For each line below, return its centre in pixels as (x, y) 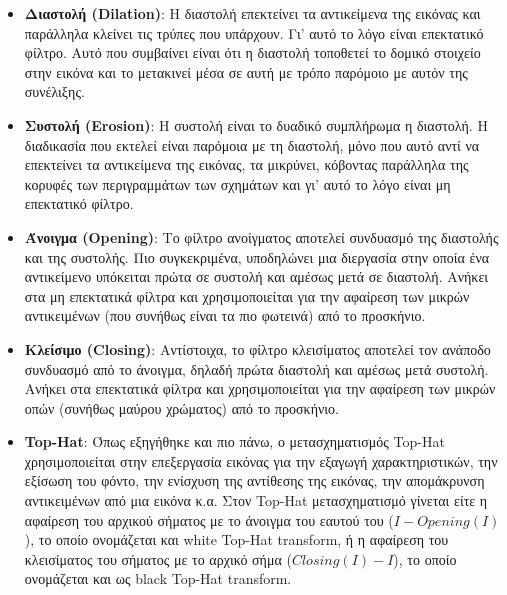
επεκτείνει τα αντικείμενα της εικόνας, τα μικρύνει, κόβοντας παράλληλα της (246, 164)
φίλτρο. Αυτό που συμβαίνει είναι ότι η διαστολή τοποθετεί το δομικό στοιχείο (252, 52)
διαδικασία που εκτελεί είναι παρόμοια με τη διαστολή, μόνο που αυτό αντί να (252, 144)
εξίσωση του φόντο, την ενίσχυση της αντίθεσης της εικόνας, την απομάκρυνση (254, 480)
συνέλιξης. (54, 91)
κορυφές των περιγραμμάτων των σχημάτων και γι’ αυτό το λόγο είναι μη (237, 183)
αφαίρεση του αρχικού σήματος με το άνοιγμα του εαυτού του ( (209, 519)
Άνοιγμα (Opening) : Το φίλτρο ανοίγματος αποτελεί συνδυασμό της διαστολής (261, 236)
